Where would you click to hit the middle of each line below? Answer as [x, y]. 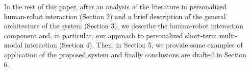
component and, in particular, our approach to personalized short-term [111, 35]
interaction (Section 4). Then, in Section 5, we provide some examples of [134, 45]
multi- [228, 35]
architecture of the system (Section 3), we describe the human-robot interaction [124, 26]
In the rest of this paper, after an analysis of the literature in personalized [115, 6]
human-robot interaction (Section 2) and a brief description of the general [115, 16]
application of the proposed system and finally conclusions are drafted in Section [125, 54]
